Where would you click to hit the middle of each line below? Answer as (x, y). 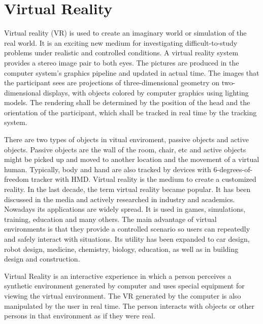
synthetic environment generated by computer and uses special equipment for (124, 286)
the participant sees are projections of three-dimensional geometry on (112, 83)
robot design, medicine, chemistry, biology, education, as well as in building (121, 249)
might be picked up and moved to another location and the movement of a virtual (132, 159)
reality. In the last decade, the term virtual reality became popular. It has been (127, 189)
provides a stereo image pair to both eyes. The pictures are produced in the (122, 62)
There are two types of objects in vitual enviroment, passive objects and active (126, 139)
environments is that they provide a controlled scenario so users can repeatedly (127, 229)
